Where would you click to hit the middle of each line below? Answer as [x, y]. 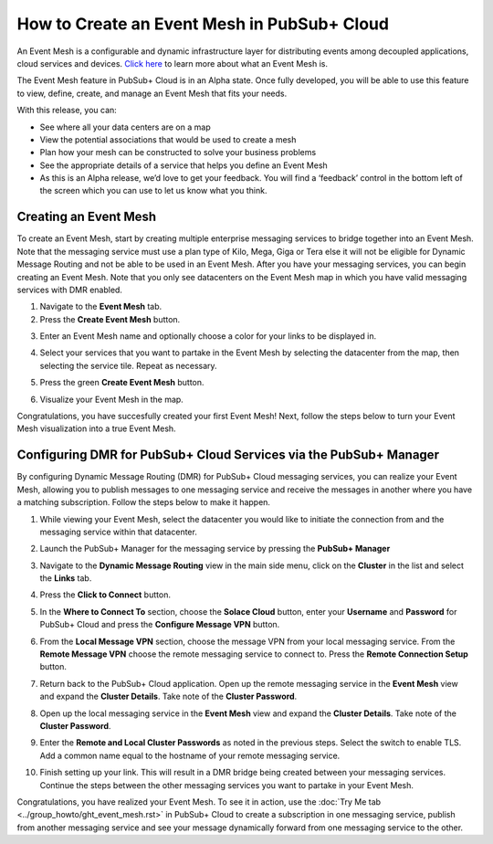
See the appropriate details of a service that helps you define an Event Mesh [184, 165]
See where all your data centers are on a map [125, 127]
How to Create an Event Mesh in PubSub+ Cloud [203, 24]
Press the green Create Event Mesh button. [122, 383]
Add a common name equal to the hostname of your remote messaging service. [190, 755]
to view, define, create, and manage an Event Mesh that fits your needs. [152, 93]
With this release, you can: [67, 111]
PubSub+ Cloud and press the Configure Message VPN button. [160, 625]
